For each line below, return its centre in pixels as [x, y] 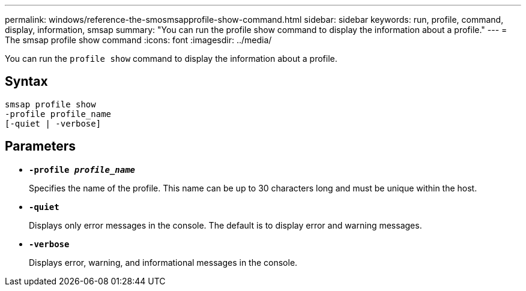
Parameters [40, 146]
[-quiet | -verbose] [53, 123]
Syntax [26, 82]
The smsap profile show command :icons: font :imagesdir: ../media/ [138, 40]
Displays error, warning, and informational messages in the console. [163, 262]
